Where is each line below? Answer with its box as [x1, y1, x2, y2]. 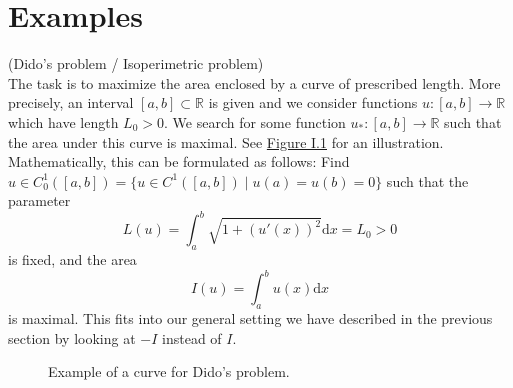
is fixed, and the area [8, 249, 137, 270]
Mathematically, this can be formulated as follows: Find [8, 151, 350, 172]
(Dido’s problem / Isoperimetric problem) [8, 53, 264, 74]
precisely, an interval [8, 92, 134, 113]
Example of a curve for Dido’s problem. [48, 361, 290, 382]
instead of [162, 327, 222, 348]
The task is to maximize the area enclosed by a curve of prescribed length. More [8, 72, 501, 93]
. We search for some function [164, 111, 346, 132]
